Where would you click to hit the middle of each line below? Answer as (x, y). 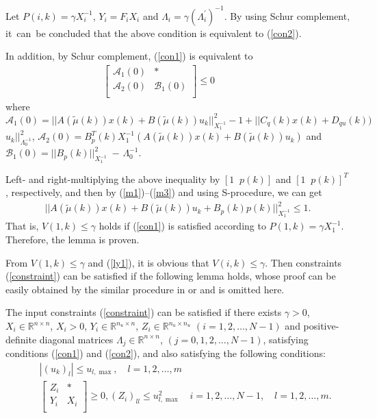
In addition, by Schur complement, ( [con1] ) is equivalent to (129, 56)
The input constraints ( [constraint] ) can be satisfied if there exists (144, 312)
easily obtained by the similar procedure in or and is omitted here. (145, 289)
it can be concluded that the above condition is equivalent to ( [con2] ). (154, 33)
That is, (22, 226)
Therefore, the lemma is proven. (73, 239)
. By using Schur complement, (287, 15)
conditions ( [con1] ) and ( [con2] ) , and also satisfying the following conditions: (166, 353)
